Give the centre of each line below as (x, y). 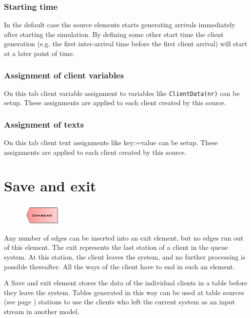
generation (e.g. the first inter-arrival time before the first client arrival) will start (126, 44)
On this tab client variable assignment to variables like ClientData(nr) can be (122, 93)
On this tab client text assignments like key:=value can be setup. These (111, 142)
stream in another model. (42, 311)
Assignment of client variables (64, 75)
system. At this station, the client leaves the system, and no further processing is (125, 256)
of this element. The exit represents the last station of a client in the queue (116, 247)
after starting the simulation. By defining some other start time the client (114, 34)
